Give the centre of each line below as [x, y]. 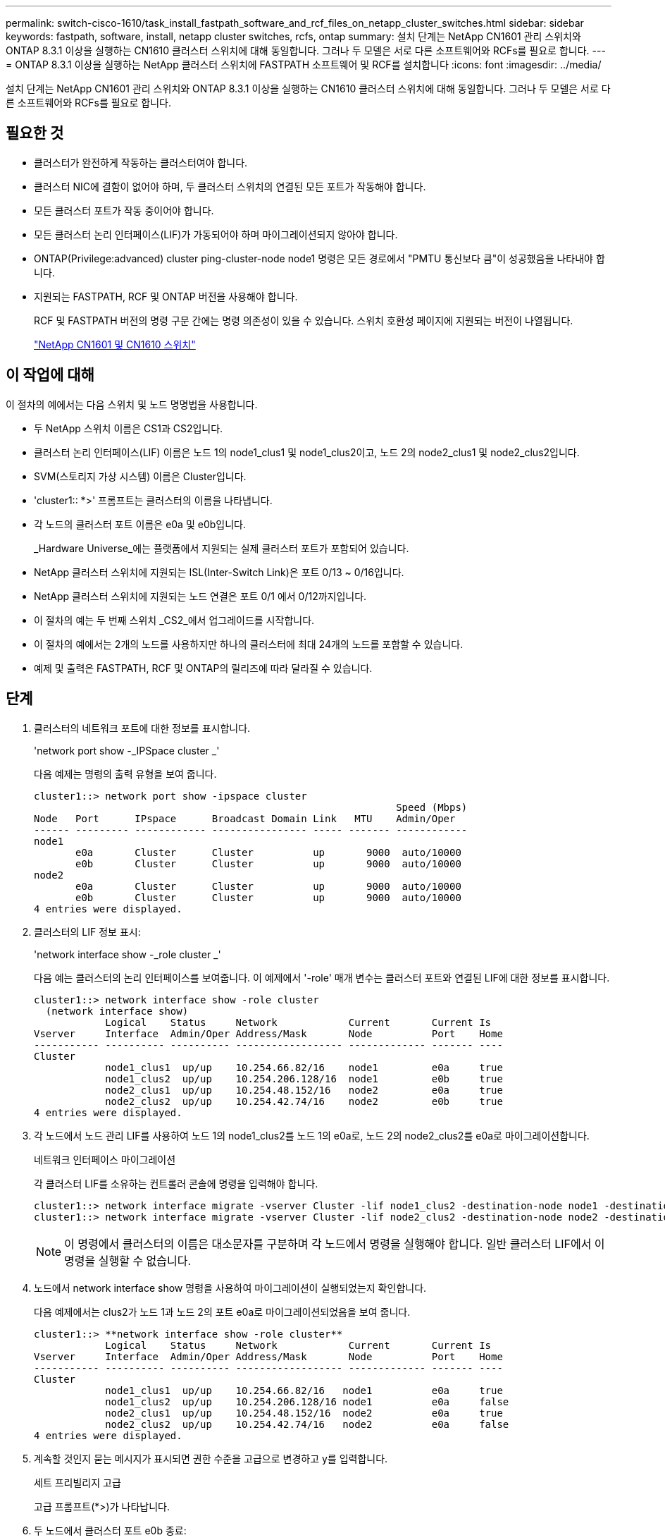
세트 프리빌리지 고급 [77, 1482]
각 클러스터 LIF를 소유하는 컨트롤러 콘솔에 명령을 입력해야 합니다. [176, 1183]
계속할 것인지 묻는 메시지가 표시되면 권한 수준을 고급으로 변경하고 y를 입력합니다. [211, 1458]
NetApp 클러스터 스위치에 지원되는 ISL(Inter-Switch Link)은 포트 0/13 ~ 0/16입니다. [219, 572]
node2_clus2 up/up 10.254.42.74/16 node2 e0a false [307, 1424]
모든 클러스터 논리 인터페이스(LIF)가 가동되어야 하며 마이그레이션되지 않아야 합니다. [216, 234]
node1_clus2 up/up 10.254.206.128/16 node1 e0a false [307, 1401]
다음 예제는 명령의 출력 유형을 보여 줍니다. [125, 774]
